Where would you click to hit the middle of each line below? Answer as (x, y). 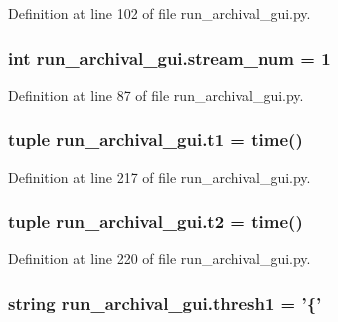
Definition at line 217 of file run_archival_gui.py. (159, 176)
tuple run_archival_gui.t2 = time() (155, 221)
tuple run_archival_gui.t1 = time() (155, 139)
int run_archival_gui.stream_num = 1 (169, 57)
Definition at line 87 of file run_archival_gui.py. (156, 94)
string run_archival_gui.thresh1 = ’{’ (165, 302)
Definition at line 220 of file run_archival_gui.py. (159, 258)
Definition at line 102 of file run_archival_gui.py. (159, 13)
